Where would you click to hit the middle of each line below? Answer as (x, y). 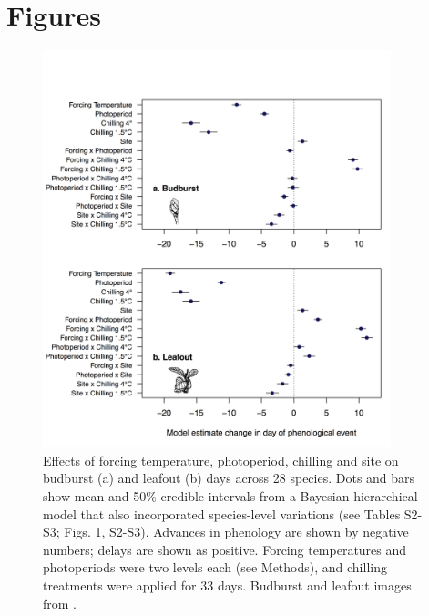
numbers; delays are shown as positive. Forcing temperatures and (225, 549)
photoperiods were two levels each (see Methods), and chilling (215, 567)
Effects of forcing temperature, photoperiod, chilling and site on (221, 460)
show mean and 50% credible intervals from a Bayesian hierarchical (230, 496)
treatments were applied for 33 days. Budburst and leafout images (227, 585)
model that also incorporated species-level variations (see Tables (222, 513)
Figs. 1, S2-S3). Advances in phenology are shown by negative (236, 532)
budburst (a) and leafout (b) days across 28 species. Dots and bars (229, 478)
